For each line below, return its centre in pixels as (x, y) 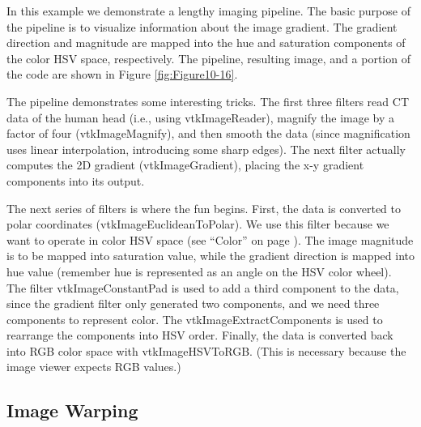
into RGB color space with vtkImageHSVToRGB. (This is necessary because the (206, 350)
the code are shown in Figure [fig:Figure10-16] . (122, 74)
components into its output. (76, 180)
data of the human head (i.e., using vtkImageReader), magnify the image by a (201, 117)
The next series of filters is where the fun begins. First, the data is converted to (204, 208)
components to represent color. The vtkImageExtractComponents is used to (195, 319)
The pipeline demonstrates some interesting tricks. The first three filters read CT (208, 101)
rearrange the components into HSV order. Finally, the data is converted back (200, 335)
